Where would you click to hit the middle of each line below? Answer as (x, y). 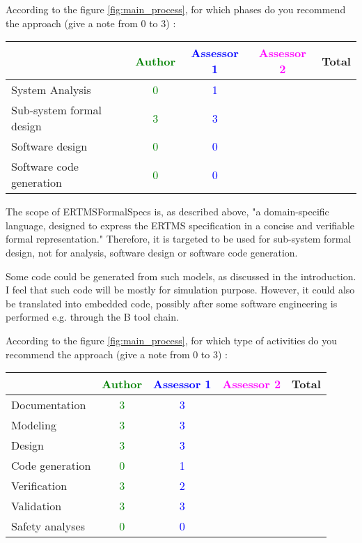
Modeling (34, 425)
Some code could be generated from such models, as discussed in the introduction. (181, 276)
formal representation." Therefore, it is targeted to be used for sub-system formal (179, 239)
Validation (37, 506)
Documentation (49, 405)
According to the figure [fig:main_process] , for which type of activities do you (172, 340)
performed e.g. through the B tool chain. (92, 317)
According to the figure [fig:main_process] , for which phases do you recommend (176, 9)
